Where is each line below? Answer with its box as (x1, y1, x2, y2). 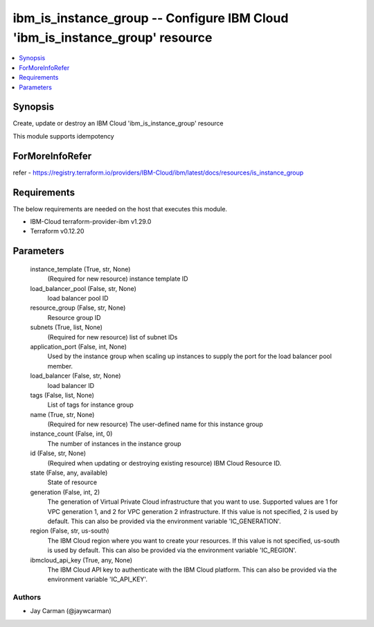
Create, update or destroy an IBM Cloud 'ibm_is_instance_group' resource (12, 119, 224, 127)
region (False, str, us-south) (30, 527, 110, 535)
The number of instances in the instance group (47, 439, 181, 448)
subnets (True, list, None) (30, 323, 103, 332)
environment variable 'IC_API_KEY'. (47, 575, 148, 583)
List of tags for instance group (47, 400, 134, 409)
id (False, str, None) (30, 449, 87, 457)
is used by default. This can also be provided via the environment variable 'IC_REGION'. (47, 546, 297, 554)
